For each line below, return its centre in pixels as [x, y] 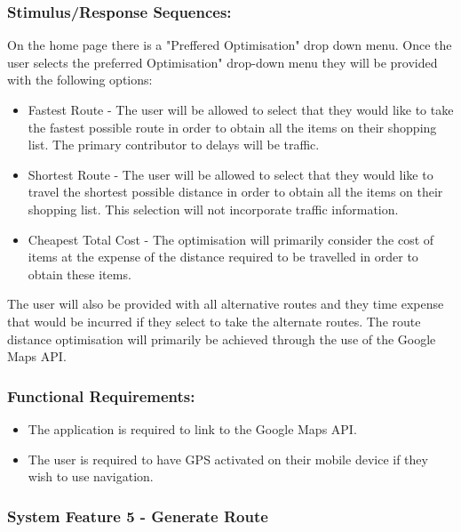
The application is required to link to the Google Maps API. [192, 428]
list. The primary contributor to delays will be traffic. [174, 145]
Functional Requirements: [101, 395]
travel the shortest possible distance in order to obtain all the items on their [235, 192]
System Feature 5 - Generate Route [138, 516]
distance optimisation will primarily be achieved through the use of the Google [222, 339]
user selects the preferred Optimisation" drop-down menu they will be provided [223, 62]
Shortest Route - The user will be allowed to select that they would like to [230, 174]
